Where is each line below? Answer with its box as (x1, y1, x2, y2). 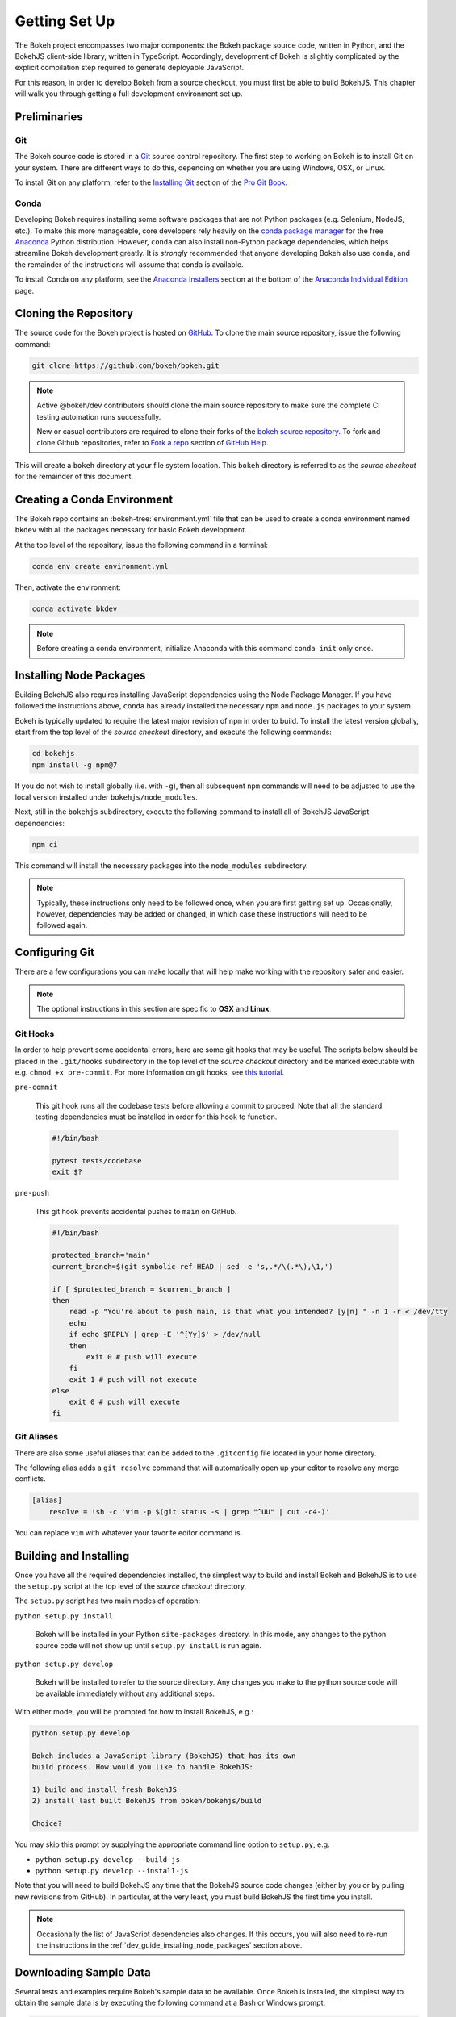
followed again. (36, 921, 88, 930)
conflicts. (15, 1474, 46, 1484)
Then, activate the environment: (15, 582, 121, 592)
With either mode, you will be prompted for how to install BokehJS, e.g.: (15, 1707, 253, 1717)
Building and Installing (15, 1549, 130, 1563)
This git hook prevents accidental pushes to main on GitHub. (35, 1206, 237, 1216)
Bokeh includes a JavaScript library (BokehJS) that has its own (31, 1751, 296, 1760)
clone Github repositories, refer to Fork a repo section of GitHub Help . (36, 438, 269, 448)
